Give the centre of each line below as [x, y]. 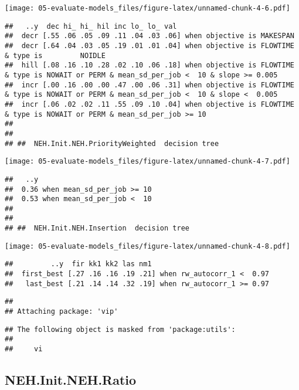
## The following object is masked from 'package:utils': [120, 329]
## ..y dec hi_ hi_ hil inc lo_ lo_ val [91, 26]
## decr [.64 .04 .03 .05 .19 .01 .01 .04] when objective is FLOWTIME [149, 45]
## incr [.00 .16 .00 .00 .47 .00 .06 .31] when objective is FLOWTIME [149, 85]
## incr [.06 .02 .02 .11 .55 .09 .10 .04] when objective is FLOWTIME [149, 104]
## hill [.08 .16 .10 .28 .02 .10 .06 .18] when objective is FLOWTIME [149, 65]
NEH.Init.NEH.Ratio [71, 380]
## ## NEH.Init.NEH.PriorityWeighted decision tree [112, 143]
